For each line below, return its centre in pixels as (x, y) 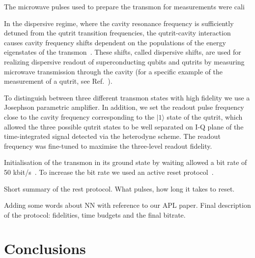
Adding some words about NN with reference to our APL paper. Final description (127, 205)
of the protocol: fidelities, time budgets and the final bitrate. (95, 214)
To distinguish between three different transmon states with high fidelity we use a (127, 97)
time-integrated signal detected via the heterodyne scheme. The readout (112, 136)
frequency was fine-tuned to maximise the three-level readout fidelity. (108, 145)
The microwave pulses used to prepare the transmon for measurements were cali (124, 6)
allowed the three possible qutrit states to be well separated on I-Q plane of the (124, 126)
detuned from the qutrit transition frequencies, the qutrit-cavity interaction (117, 33)
